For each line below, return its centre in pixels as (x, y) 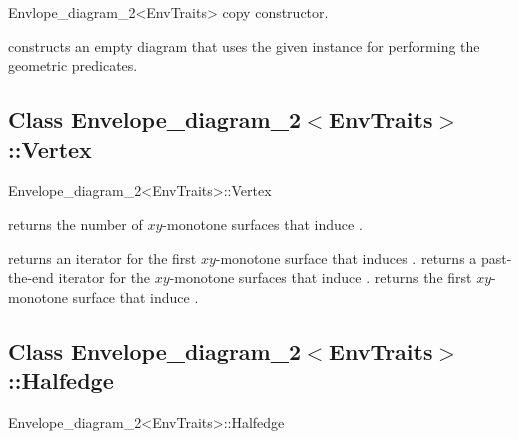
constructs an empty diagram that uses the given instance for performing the (244, 45)
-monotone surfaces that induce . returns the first (320, 277)
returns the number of (75, 223)
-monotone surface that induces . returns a (346, 257)
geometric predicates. (73, 65)
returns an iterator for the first (102, 257)
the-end (31, 277)
